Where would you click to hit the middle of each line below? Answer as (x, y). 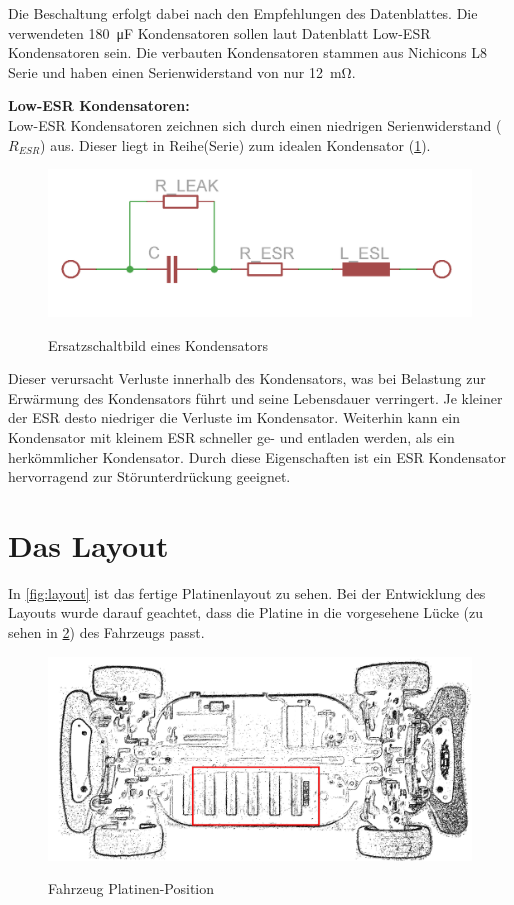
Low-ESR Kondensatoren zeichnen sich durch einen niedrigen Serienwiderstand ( (255, 124)
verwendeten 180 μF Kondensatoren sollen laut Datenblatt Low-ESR (219, 32)
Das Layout (88, 544)
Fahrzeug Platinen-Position (131, 888)
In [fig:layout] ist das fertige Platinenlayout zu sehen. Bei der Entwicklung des (247, 592)
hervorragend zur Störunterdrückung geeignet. (149, 476)
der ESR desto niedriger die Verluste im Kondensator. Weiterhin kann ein (234, 417)
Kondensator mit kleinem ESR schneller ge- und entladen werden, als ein (231, 436)
